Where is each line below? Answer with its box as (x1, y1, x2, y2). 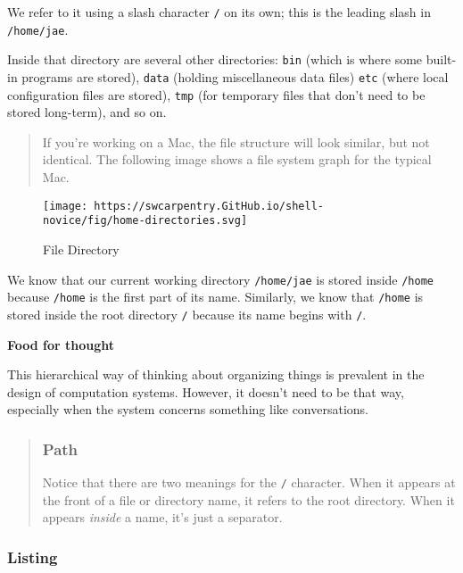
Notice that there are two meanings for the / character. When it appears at (42, 473, 456, 492)
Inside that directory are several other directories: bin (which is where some (7, 50, 423, 69)
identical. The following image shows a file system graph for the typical (42, 150, 432, 169)
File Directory (43, 239, 120, 258)
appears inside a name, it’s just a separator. (42, 508, 283, 527)
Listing (7, 545, 58, 568)
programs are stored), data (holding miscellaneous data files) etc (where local (21, 67, 449, 86)
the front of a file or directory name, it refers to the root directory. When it (42, 490, 455, 509)
